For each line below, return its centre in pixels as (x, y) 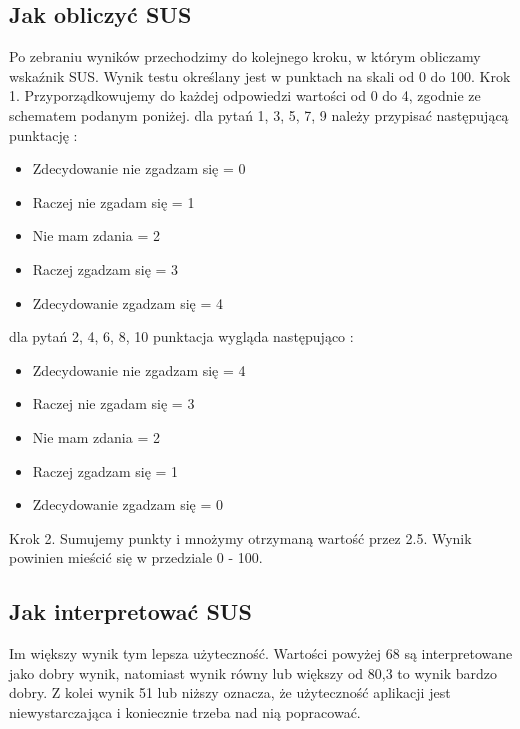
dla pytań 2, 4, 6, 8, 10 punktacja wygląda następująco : (181, 336)
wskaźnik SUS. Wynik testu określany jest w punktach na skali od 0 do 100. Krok (260, 75)
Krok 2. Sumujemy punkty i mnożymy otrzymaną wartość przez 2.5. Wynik (240, 537)
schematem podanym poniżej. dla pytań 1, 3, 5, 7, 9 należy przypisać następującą (259, 114)
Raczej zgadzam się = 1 (105, 470)
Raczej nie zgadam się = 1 (113, 201)
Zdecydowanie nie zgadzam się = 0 (139, 168)
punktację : (43, 134)
